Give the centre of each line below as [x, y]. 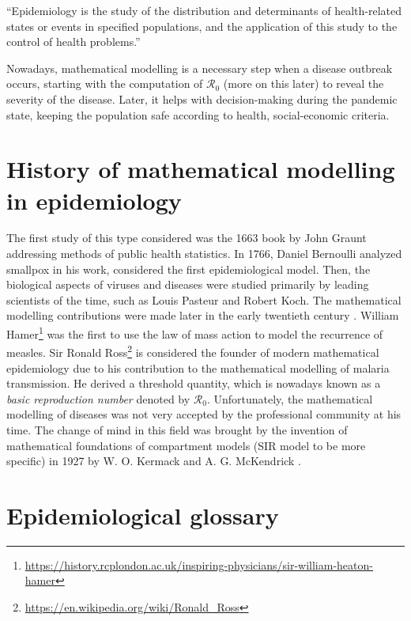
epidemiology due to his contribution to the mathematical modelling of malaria [198, 367]
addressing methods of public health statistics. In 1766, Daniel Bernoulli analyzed [204, 254]
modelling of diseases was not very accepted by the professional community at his [204, 414]
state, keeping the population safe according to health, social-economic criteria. [198, 114]
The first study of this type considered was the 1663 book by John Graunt [187, 238]
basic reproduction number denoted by [98, 398]
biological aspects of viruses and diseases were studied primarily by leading [188, 284]
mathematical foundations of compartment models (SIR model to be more [186, 445]
